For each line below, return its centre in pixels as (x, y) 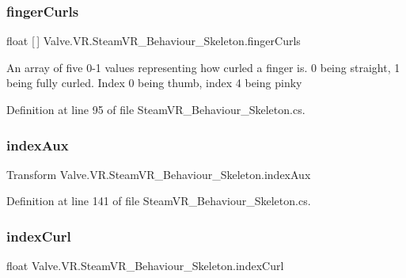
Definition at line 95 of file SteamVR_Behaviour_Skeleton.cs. (156, 109)
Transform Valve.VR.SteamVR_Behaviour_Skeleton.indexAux (159, 174)
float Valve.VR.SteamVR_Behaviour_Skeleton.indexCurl (145, 266)
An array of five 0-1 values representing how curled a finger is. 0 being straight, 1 (203, 67)
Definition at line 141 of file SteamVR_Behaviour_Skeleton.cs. (159, 201)
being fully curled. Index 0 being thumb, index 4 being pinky (154, 83)
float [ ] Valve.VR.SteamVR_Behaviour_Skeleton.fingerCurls (154, 41)
